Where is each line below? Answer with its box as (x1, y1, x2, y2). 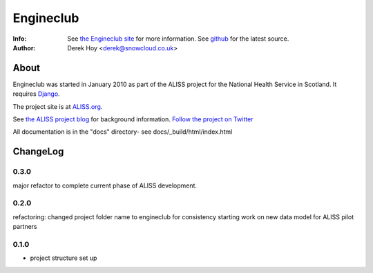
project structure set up (30, 254, 97, 262)
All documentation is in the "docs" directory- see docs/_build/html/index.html (12, 128, 233, 136)
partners (12, 223, 37, 231)
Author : (12, 43, 36, 52)
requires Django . (12, 90, 60, 98)
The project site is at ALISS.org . (12, 102, 103, 110)
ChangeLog (12, 145, 64, 158)
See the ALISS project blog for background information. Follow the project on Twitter (12, 115, 254, 123)
